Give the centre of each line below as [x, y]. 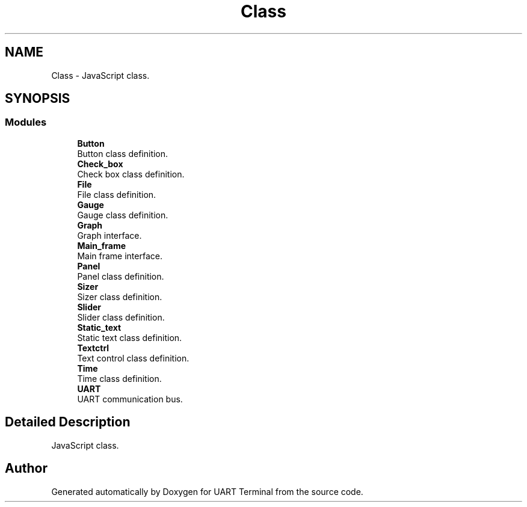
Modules [26, 122]
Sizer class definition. [120, 297]
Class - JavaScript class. [100, 75]
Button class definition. [123, 153]
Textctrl [93, 348]
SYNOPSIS [38, 99]
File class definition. [117, 194]
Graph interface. [109, 235]
